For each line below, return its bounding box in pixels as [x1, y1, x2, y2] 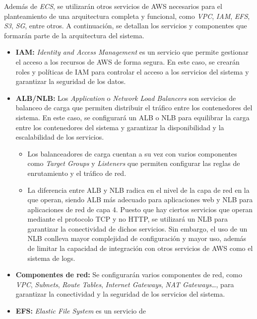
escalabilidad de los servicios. [15, 132, 104, 142]
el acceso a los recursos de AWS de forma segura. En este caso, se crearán [15, 56, 240, 67]
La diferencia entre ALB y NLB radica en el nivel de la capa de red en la [27, 184, 250, 195]
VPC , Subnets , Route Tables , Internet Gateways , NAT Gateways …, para [15, 279, 234, 289]
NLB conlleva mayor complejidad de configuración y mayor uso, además [27, 233, 247, 243]
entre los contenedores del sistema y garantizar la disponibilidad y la [15, 122, 224, 132]
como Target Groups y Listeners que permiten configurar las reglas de [27, 158, 240, 168]
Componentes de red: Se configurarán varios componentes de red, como [15, 269, 242, 280]
